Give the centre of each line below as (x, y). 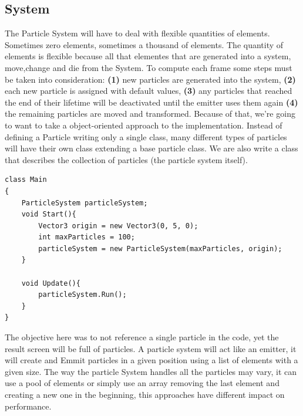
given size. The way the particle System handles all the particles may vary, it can (151, 371)
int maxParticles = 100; (87, 237)
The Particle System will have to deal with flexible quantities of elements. (137, 33)
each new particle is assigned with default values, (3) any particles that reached (149, 91)
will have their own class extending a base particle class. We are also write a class (151, 148)
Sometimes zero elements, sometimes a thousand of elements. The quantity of (144, 44)
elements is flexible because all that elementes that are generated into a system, (148, 56)
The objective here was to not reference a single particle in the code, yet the (142, 337)
